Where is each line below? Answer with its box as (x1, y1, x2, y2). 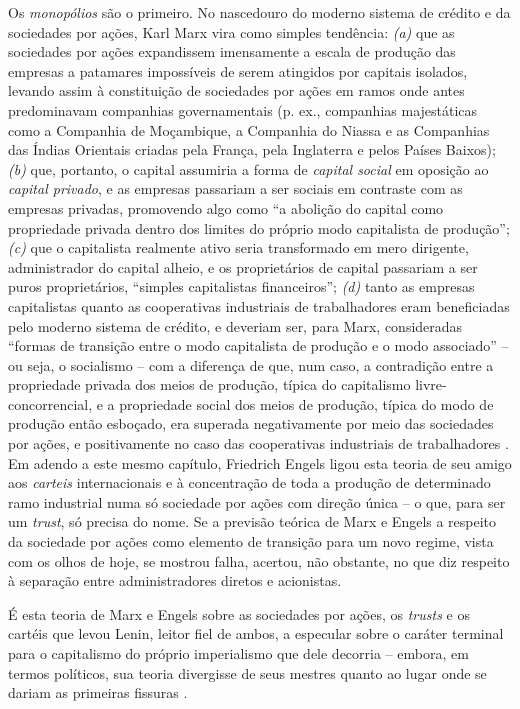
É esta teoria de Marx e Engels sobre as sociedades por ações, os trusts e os (8, 603, 470, 624)
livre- (415, 374, 447, 395)
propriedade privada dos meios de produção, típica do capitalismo (8, 374, 411, 395)
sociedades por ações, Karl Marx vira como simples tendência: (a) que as (8, 21, 455, 42)
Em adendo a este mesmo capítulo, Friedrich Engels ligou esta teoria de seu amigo (8, 452, 512, 473)
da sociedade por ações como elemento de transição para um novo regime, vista (8, 531, 494, 552)
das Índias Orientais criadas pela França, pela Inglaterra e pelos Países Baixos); (8, 139, 496, 160)
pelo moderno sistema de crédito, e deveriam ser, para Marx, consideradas (8, 315, 463, 336)
